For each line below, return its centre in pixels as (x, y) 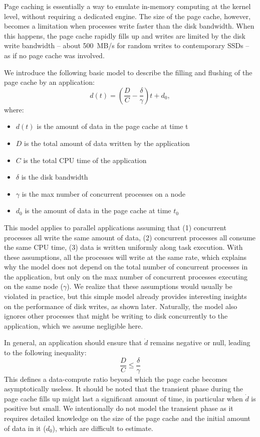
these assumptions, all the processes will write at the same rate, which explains (125, 257)
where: (14, 109)
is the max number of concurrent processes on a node (104, 193)
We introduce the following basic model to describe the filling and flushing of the (128, 72)
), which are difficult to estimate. (103, 428)
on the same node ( (34, 286)
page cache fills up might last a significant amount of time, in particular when (123, 398)
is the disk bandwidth (55, 177)
